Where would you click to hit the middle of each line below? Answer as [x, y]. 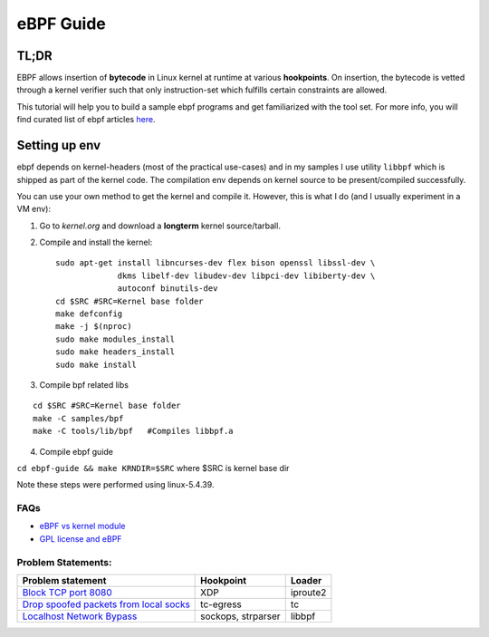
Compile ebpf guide [76, 451]
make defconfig [89, 314]
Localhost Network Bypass [80, 616]
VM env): [34, 209]
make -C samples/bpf [78, 418]
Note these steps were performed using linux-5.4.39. [115, 485]
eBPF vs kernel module [82, 526]
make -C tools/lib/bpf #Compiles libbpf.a [134, 431]
